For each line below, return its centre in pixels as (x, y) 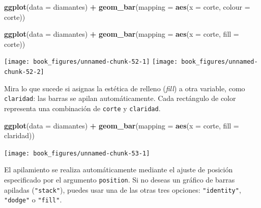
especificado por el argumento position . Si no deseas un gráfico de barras (120, 180)
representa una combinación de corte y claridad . (82, 108)
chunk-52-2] (24, 72)
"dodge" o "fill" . (33, 200)
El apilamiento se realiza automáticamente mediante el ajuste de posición (119, 170)
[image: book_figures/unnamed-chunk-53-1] (77, 153)
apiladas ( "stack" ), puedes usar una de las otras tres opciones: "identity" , (123, 189)
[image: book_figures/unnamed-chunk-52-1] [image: (91, 62)
